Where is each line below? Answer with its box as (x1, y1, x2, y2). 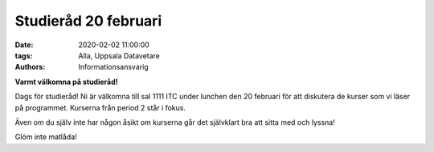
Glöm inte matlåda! (14, 132, 78, 142)
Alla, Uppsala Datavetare (78, 50, 161, 60)
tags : (14, 50, 33, 60)
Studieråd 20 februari (14, 12, 162, 30)
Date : (14, 40, 34, 50)
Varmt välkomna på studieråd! (14, 77, 118, 86)
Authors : (14, 62, 46, 72)
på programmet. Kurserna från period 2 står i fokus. (14, 102, 186, 112)
